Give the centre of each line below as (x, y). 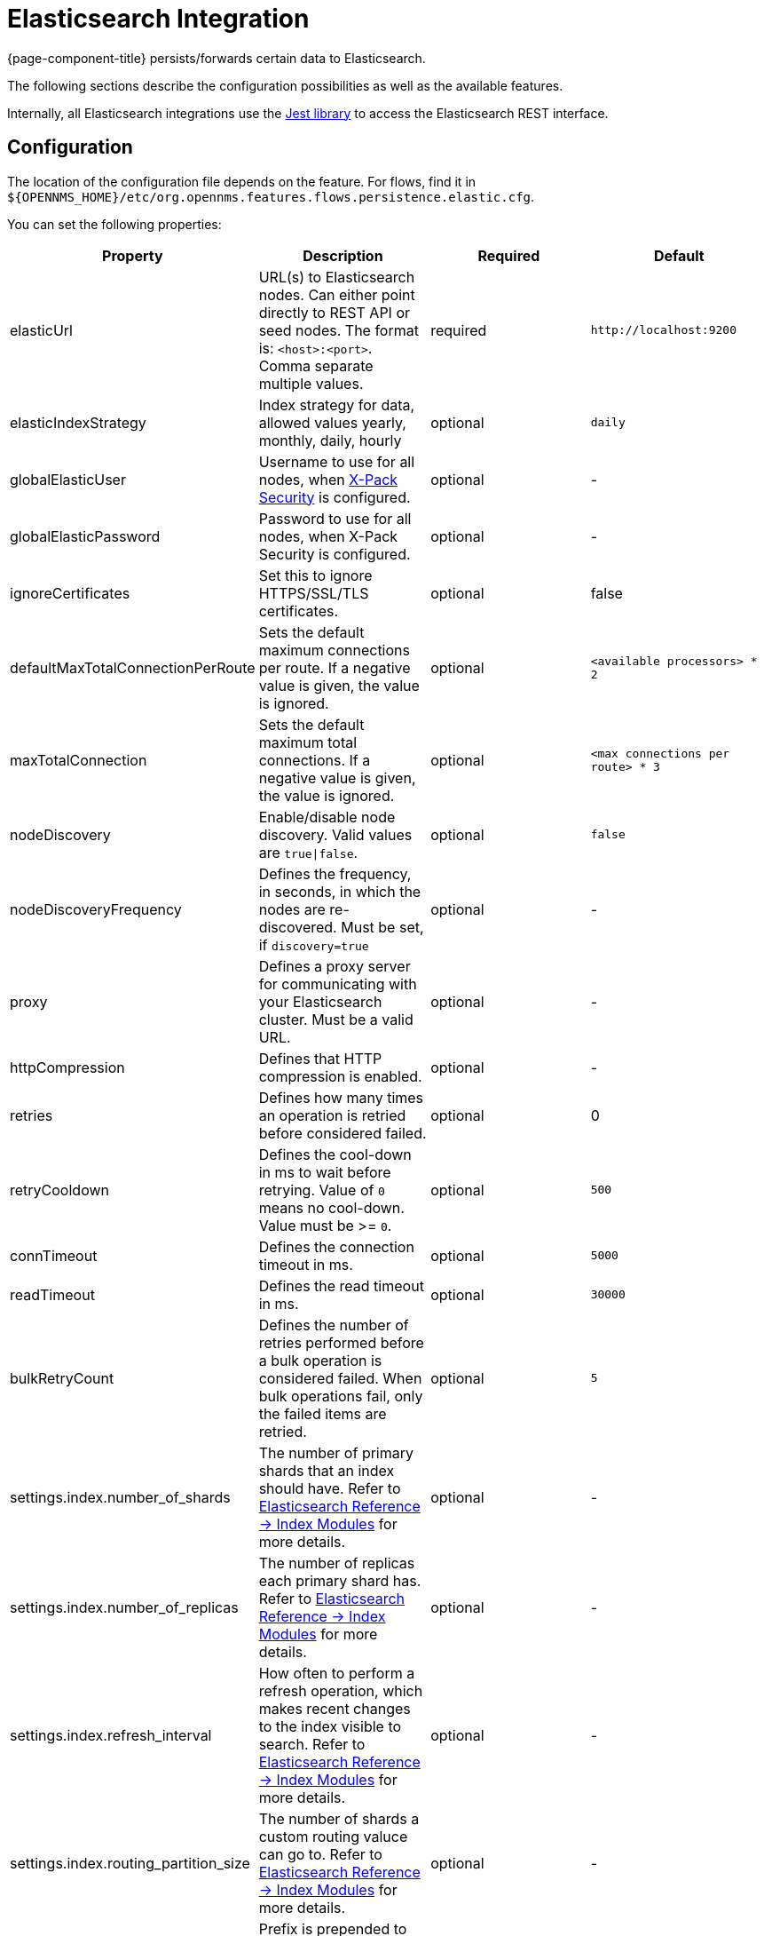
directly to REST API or (335, 312)
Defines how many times (341, 1097)
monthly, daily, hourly (330, 440)
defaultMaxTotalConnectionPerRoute (133, 667)
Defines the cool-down (335, 1154)
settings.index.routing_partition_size (130, 1863)
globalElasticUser (68, 479)
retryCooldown (59, 1190)
